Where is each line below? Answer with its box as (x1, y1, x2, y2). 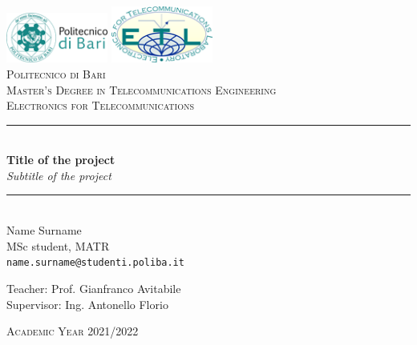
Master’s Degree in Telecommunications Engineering (6, 81, 277, 98)
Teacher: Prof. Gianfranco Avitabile (6, 279, 181, 296)
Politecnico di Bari (6, 65, 106, 82)
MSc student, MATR (6, 237, 110, 254)
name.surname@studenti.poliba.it (6, 257, 184, 269)
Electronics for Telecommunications (6, 97, 194, 114)
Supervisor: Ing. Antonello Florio (6, 295, 168, 312)
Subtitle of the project (6, 166, 111, 183)
